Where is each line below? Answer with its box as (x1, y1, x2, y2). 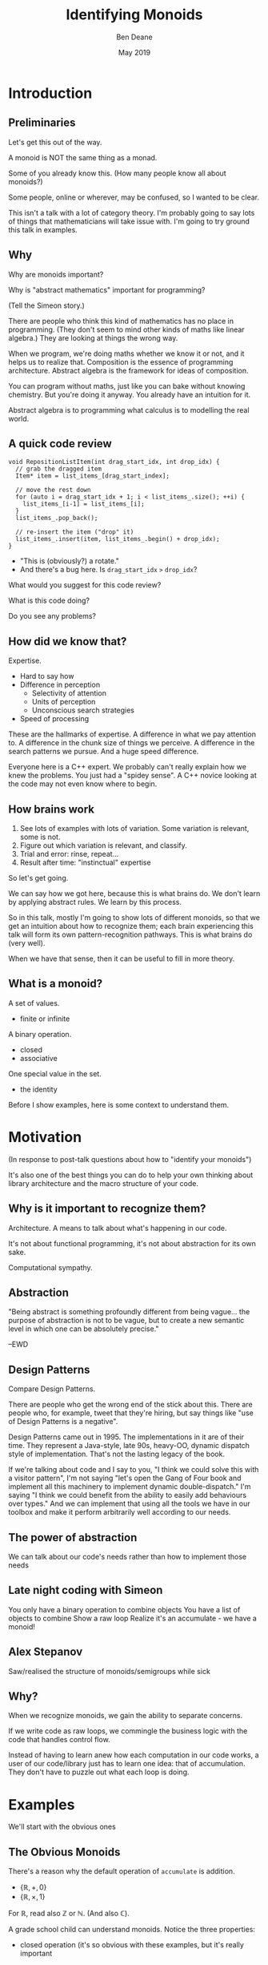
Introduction (8, 84, 93, 102)
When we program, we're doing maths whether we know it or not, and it (8, 349, 245, 358)
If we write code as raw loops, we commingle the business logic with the (8, 1726, 248, 1736)
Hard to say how (19, 672, 74, 681)
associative (19, 1053, 58, 1063)
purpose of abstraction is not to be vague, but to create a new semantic (8, 1316, 245, 1325)
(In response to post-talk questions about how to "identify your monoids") (8, 1154, 252, 1164)
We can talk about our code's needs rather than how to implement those (8, 1552, 247, 1561)
